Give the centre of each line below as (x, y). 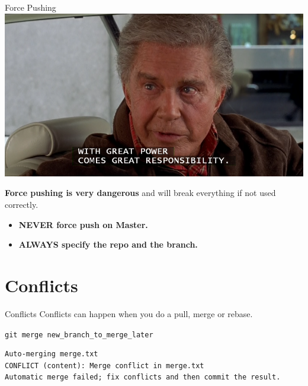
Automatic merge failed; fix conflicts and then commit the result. (143, 377)
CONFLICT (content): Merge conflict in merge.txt (105, 366)
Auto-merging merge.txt (52, 354)
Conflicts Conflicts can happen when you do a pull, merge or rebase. (129, 313)
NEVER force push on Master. (83, 224)
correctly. (22, 205)
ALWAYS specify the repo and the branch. (108, 244)
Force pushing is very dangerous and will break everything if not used (140, 193)
